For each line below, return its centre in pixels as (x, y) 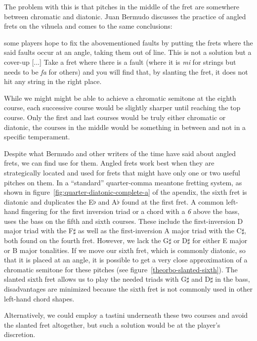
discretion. (20, 334)
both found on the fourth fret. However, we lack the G (86, 240)
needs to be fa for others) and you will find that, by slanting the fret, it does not (126, 71)
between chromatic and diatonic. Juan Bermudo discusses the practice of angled (125, 16)
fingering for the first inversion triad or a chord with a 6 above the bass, (130, 211)
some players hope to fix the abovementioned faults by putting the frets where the (128, 42)
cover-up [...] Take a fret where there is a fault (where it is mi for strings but (120, 62)
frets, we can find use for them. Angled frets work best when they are (109, 163)
